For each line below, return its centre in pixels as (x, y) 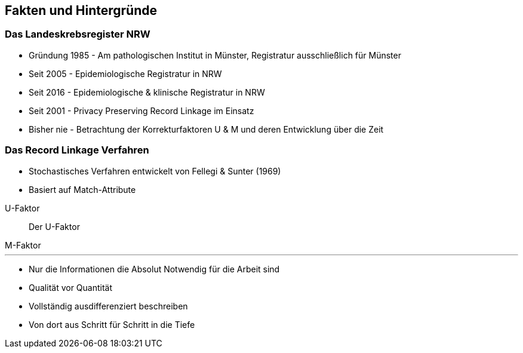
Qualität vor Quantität (71, 287)
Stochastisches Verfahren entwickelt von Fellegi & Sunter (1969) (155, 171)
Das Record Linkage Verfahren (77, 150)
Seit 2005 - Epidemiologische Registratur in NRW (125, 73)
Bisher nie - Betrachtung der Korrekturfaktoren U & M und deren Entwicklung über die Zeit (206, 129)
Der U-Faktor (54, 226)
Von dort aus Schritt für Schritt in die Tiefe (112, 324)
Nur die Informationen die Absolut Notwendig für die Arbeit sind (154, 269)
